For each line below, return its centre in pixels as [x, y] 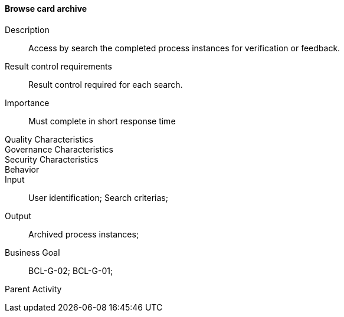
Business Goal [32, 252]
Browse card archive [46, 9]
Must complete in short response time [102, 121]
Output [18, 216]
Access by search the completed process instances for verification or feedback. [184, 48]
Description [27, 29]
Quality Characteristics [49, 139]
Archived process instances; [84, 234]
